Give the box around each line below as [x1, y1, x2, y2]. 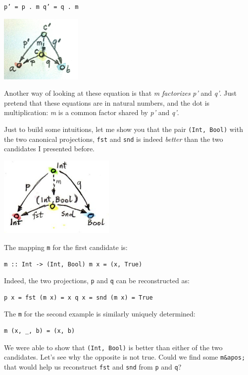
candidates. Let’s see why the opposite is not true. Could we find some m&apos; [4, 352, 246, 362]
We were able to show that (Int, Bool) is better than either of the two [4, 342, 223, 352]
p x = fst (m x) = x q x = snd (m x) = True [4, 294, 153, 301]
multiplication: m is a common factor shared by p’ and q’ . [4, 107, 179, 118]
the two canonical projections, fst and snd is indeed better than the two [4, 133, 223, 144]
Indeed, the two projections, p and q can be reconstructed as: [4, 275, 190, 286]
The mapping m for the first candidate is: [4, 242, 128, 252]
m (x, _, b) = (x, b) [4, 327, 75, 334]
